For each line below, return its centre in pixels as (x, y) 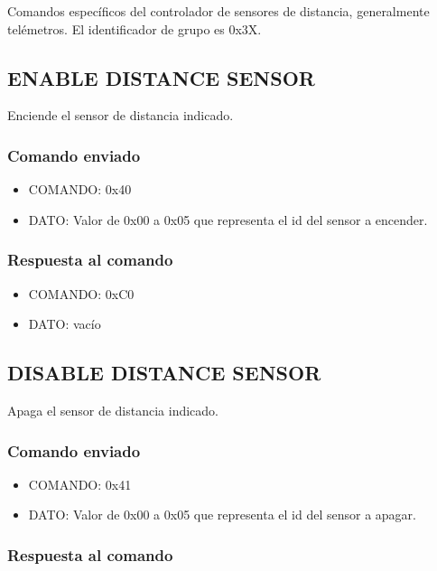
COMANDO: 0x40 (80, 189)
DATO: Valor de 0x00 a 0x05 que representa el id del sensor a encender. (228, 219)
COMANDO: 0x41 (80, 484)
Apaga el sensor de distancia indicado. (113, 410)
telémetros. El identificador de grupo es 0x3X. (135, 28)
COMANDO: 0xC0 (81, 293)
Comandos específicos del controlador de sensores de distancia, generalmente (218, 11)
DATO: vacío (65, 324)
